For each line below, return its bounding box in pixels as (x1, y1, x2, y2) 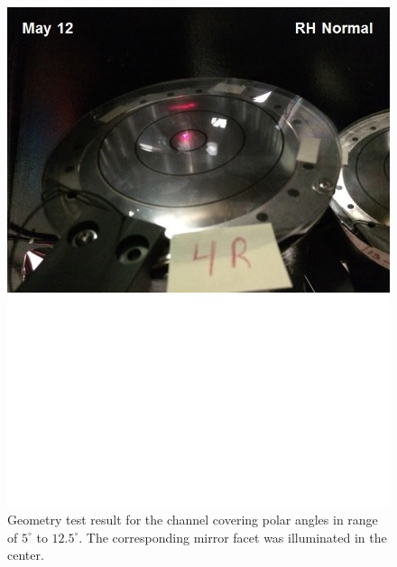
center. (7, 545, 44, 564)
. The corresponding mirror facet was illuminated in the (78, 527, 387, 546)
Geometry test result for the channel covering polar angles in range (7, 509, 378, 528)
